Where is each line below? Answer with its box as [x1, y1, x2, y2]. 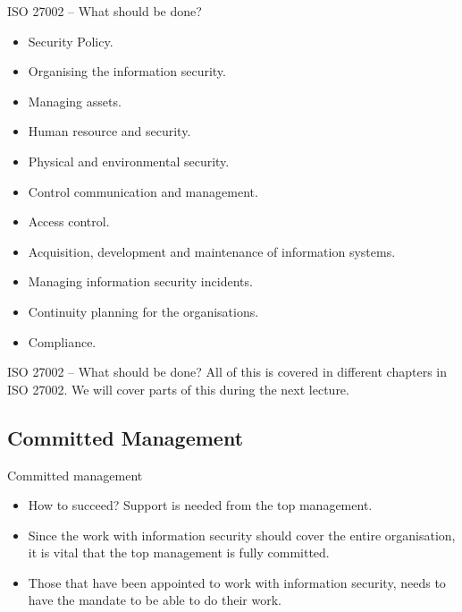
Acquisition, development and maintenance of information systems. [28, 242, 396, 260]
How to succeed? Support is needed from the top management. [28, 496, 373, 514]
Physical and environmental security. [28, 151, 230, 170]
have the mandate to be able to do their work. [28, 591, 281, 609]
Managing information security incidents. [28, 272, 253, 291]
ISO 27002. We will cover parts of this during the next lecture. [7, 379, 349, 398]
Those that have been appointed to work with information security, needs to [28, 573, 446, 591]
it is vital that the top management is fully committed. [28, 543, 330, 562]
